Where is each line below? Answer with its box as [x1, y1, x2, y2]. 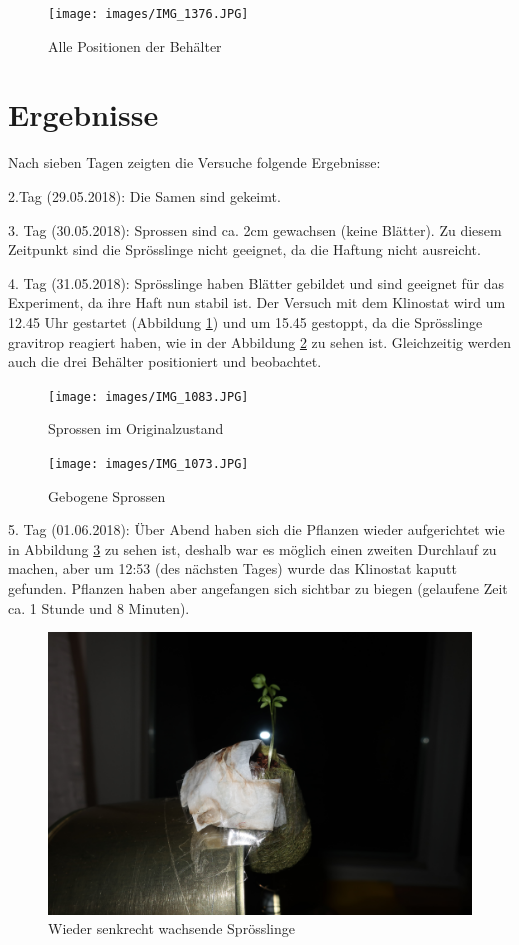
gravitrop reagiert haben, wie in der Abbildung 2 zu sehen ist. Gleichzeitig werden [8, 331, 511, 352]
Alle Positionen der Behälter [48, 35, 222, 56]
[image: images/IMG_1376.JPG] [48, 7, 249, 21]
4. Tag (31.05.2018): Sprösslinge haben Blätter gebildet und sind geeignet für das [8, 272, 505, 293]
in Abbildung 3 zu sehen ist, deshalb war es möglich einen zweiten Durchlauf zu [8, 538, 497, 559]
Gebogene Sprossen [48, 485, 166, 506]
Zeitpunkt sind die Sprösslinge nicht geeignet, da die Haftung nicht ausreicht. [8, 239, 481, 260]
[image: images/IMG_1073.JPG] [48, 456, 249, 471]
